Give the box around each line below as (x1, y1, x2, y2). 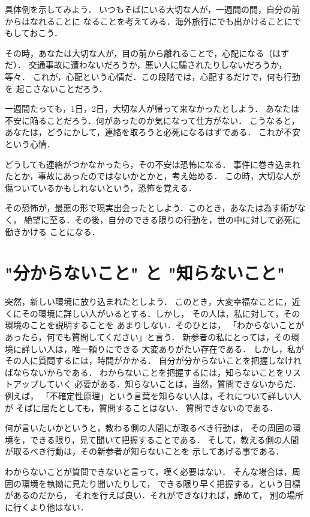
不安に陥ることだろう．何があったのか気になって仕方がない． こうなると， (5, 114, 300, 126)
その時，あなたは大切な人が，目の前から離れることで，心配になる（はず (5, 46, 290, 59)
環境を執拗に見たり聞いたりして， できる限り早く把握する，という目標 (21, 477, 300, 489)
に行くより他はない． (5, 500, 89, 513)
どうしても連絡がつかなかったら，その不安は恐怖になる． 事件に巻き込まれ (5, 158, 301, 170)
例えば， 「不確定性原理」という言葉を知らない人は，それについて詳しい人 (5, 389, 302, 402)
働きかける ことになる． (5, 225, 100, 237)
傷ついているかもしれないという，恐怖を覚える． (5, 181, 197, 194)
